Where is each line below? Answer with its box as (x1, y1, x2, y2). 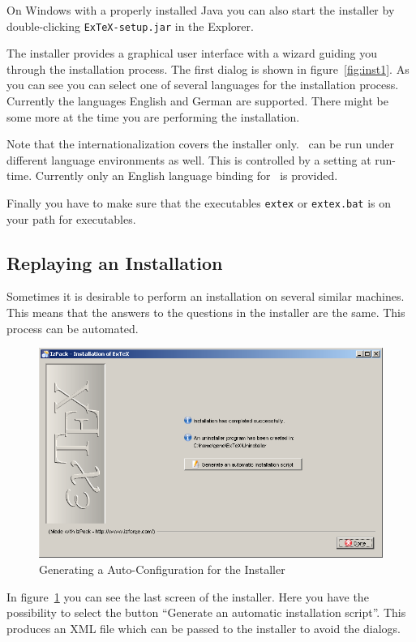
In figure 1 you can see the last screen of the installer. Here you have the (6, 588, 369, 605)
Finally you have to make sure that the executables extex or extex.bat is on (6, 195, 392, 211)
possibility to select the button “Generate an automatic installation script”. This (6, 604, 406, 621)
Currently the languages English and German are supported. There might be (6, 92, 388, 109)
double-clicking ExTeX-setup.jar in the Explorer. (6, 17, 254, 34)
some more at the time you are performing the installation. (6, 108, 300, 125)
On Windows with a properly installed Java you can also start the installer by (6, 2, 395, 18)
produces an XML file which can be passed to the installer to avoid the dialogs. (6, 619, 401, 636)
